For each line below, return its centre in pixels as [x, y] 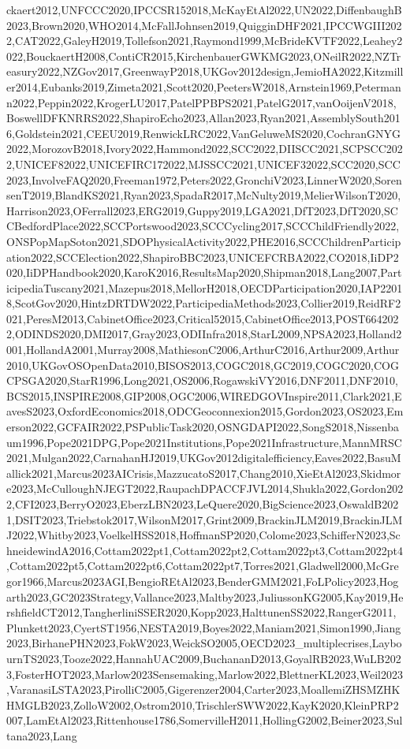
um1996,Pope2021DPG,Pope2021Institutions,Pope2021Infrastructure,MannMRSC [204, 442]
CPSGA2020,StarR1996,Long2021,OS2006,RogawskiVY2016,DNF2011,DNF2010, [202, 380]
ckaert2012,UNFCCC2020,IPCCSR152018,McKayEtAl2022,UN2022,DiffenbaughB [204, 9]
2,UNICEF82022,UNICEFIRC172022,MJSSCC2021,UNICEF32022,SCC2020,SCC [203, 164]
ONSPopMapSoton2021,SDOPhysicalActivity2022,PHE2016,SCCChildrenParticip [204, 241]
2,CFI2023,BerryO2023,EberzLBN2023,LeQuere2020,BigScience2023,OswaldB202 [203, 504]
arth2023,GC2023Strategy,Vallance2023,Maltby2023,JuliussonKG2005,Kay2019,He [205, 596]
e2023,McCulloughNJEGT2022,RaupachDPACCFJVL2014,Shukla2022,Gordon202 [205, 488]
